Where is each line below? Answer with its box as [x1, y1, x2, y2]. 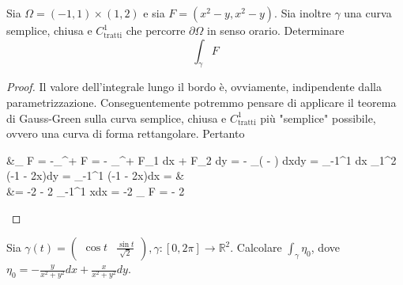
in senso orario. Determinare [207, 22, 345, 38]
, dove [311, 239, 340, 256]
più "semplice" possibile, [260, 109, 376, 126]
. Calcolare [230, 239, 282, 256]
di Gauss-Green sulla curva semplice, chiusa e [6, 109, 227, 126]
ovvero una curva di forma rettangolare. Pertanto [6, 125, 245, 142]
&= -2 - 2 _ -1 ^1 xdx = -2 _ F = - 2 [6, 182, 185, 199]
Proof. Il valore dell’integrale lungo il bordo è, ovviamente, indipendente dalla [6, 78, 382, 95]
